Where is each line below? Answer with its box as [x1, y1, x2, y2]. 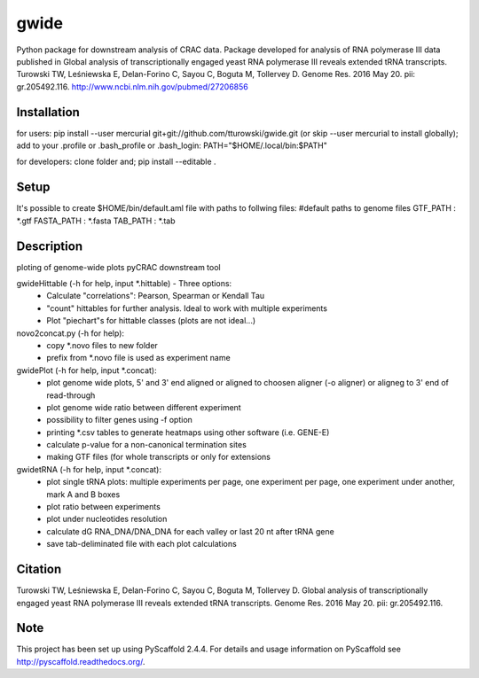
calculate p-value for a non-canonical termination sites [46, 440, 247, 450]
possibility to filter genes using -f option [46, 415, 192, 425]
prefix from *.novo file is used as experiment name [46, 353, 231, 363]
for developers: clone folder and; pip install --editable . [16, 156, 216, 168]
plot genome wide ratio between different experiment [46, 401, 241, 412]
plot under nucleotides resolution [46, 514, 168, 525]
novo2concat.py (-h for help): [16, 328, 124, 339]
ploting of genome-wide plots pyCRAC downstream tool [16, 261, 221, 272]
